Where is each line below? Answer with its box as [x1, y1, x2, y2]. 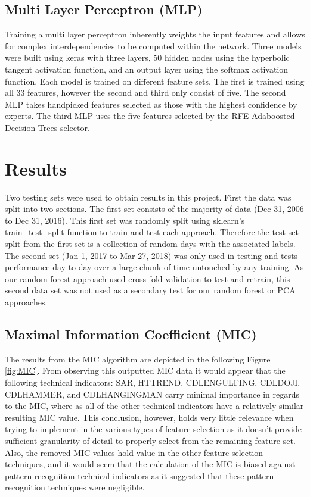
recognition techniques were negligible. [5, 481, 145, 493]
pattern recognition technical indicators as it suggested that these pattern [5, 469, 274, 482]
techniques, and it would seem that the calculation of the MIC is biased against [5, 458, 296, 470]
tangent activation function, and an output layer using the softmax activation [5, 62, 289, 75]
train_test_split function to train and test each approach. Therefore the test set [5, 226, 299, 238]
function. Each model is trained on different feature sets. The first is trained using [5, 74, 305, 87]
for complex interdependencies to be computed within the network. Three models [5, 39, 302, 52]
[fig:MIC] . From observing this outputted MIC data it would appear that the [5, 364, 286, 377]
